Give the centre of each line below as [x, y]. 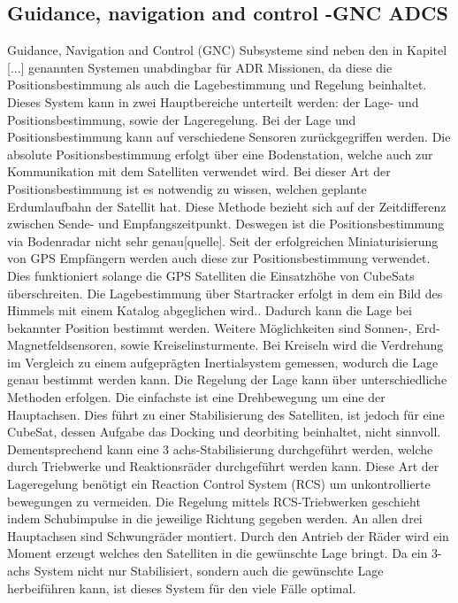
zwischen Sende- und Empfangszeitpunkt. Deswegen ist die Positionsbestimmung [226, 224]
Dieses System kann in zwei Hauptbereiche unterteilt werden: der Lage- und [213, 101]
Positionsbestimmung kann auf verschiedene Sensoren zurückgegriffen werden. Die [229, 137]
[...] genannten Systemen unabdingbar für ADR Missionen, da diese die [200, 67]
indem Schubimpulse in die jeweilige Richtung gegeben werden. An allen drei [215, 518]
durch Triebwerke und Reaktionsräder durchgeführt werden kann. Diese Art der [223, 466]
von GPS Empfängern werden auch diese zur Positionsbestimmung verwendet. [219, 258]
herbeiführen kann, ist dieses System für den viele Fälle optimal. [182, 588]
